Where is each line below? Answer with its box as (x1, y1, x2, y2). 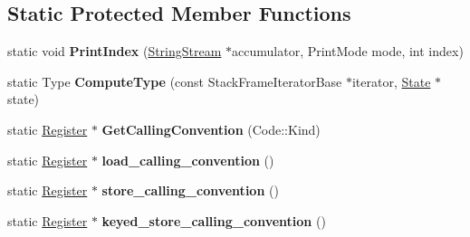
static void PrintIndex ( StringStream (7, 42, 222, 61)
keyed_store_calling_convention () (101, 211, 326, 230)
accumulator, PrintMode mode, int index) (232, 42, 464, 61)
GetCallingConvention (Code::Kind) (101, 119, 321, 138)
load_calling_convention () (101, 150, 274, 169)
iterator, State (351, 71, 431, 90)
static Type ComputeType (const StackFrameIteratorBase (7, 71, 342, 90)
